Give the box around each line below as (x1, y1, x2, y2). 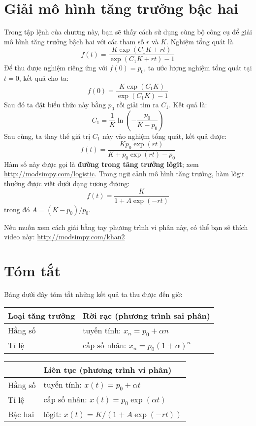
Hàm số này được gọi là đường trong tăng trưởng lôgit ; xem (4, 159, 199, 169)
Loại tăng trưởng (8, 309, 75, 321)
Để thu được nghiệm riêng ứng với (4, 63, 107, 73)
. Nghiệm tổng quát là (166, 36, 233, 46)
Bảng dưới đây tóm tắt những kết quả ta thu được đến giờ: (4, 289, 183, 299)
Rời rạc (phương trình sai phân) (83, 309, 210, 321)
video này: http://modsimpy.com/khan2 (4, 231, 125, 242)
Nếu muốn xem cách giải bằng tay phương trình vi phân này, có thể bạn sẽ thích (4, 222, 248, 232)
